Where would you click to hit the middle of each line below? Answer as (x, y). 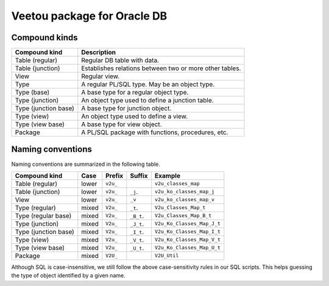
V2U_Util (167, 256)
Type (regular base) (43, 215)
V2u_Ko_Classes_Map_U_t (187, 248)
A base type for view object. (122, 124)
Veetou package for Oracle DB (89, 16)
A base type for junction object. (126, 109)
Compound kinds (44, 38)
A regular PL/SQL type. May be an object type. (148, 84)
